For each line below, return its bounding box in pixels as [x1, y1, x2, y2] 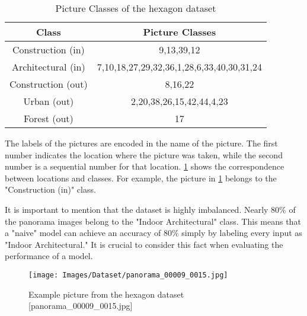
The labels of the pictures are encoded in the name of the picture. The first [5, 137, 278, 149]
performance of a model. [5, 250, 93, 262]
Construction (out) [9, 77, 88, 91]
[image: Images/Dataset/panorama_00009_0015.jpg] [28, 270, 228, 279]
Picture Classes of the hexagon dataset [55, 1, 216, 15]
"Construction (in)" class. [5, 183, 96, 196]
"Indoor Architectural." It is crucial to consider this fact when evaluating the [5, 238, 283, 250]
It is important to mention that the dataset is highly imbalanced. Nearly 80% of [5, 203, 296, 215]
